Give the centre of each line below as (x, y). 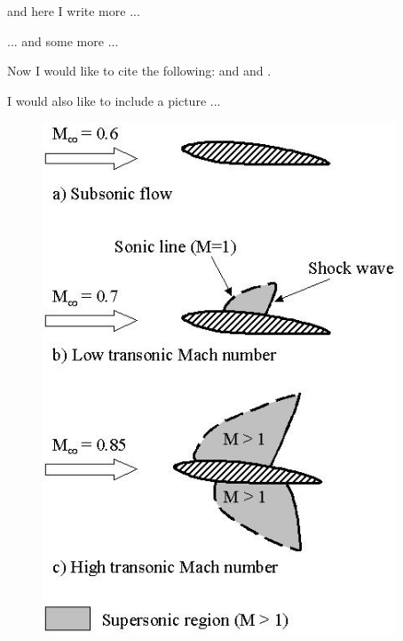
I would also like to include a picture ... (114, 100)
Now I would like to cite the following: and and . (139, 71)
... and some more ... (63, 40)
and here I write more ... (74, 11)
